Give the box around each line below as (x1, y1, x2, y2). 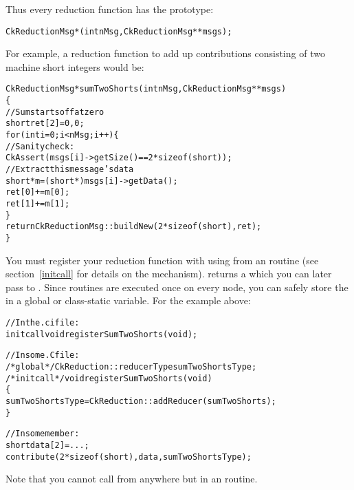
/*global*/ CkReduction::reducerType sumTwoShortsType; (5, 361, 257, 372)
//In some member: (5, 429, 80, 439)
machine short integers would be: (5, 59, 144, 74)
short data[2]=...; (5, 440, 89, 450)
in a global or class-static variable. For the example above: (5, 293, 251, 308)
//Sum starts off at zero (5, 107, 104, 117)
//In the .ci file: (5, 318, 80, 328)
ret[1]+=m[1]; (5, 199, 70, 209)
